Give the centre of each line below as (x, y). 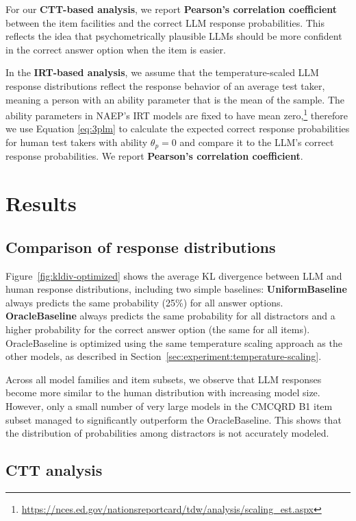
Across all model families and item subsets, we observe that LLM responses (164, 379)
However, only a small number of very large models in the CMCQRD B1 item (169, 405)
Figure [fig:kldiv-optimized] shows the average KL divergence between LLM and (174, 275)
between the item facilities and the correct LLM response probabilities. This (165, 22)
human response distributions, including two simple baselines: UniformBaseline (176, 289)
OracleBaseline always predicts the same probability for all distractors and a (170, 316)
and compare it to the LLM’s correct (257, 142)
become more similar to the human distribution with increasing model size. (163, 392)
